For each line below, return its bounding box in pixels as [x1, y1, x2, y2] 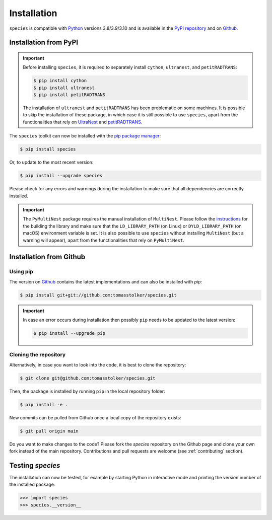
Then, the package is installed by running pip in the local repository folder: [9, 388, 166, 394]
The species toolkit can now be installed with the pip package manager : [9, 133, 161, 139]
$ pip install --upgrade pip [33, 330, 106, 336]
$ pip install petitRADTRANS [33, 92, 106, 98]
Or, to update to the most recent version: [9, 159, 94, 166]
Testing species [9, 461, 60, 470]
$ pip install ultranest [33, 85, 95, 91]
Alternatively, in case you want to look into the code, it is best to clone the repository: [9, 361, 186, 367]
